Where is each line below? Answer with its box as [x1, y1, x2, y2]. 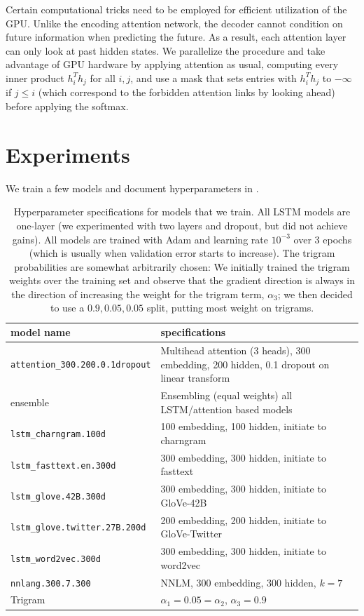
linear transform [160, 370, 230, 385]
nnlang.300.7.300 [10, 578, 91, 589]
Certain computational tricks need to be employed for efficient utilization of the [6, 2, 347, 16]
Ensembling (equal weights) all [160, 387, 293, 402]
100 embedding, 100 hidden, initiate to [160, 419, 326, 434]
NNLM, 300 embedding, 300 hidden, [160, 575, 316, 589]
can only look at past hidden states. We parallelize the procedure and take [6, 43, 325, 58]
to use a [50, 300, 85, 315]
